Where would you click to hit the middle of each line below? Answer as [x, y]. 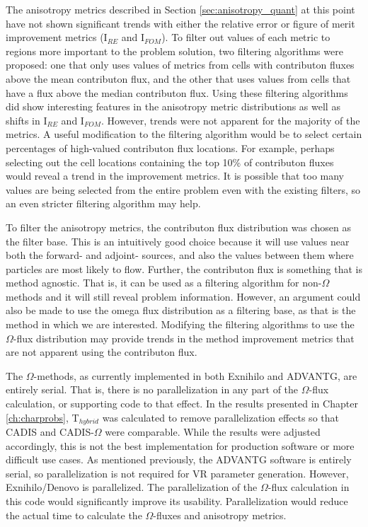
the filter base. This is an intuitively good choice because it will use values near [178, 241]
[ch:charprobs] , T [42, 417]
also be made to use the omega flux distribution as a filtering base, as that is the [181, 310]
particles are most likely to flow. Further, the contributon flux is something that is [184, 268]
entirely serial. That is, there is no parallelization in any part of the [152, 389]
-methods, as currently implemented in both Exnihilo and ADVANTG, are [195, 375]
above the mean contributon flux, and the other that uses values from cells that [178, 78]
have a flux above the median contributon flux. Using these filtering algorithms [177, 92]
